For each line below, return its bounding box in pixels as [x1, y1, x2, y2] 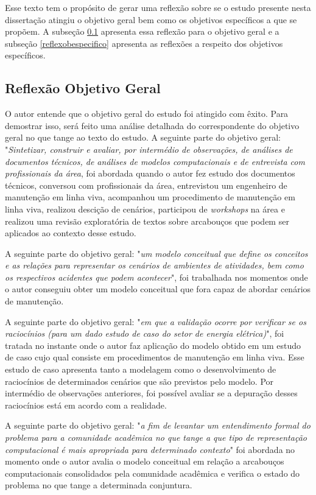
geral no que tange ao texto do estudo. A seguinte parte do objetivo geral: [5, 131, 281, 144]
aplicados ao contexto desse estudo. [5, 226, 136, 239]
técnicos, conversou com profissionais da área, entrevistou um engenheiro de [5, 178, 287, 191]
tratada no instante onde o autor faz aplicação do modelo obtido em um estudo [5, 339, 301, 351]
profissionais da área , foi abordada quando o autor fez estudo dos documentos [5, 167, 295, 180]
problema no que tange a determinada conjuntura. [5, 479, 192, 491]
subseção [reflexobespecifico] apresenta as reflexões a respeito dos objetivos [5, 37, 283, 49]
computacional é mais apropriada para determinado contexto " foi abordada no [5, 443, 295, 455]
